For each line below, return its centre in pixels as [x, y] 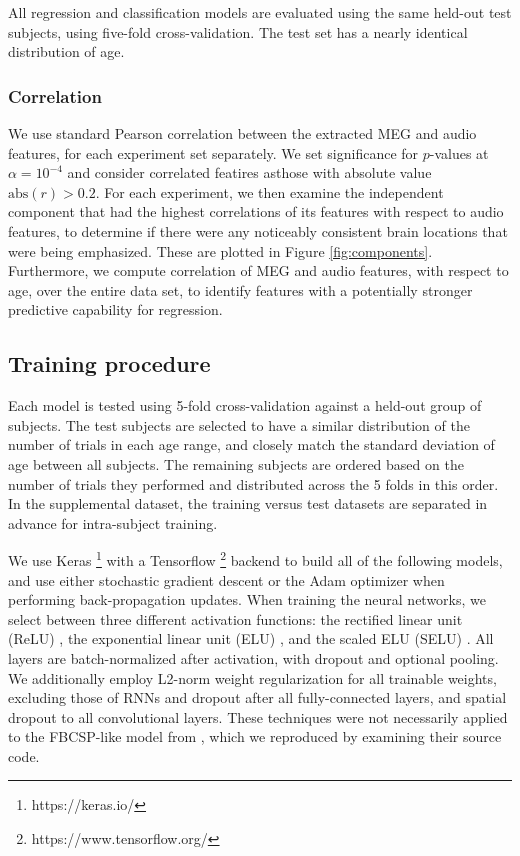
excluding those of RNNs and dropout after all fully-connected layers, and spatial [257, 697]
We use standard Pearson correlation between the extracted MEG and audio [242, 133]
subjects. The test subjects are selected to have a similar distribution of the [239, 424]
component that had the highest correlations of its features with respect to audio [256, 211]
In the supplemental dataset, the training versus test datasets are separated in [248, 503]
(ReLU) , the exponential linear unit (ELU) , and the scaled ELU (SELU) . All [251, 638]
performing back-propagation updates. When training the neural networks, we [247, 599]
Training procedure [109, 363]
